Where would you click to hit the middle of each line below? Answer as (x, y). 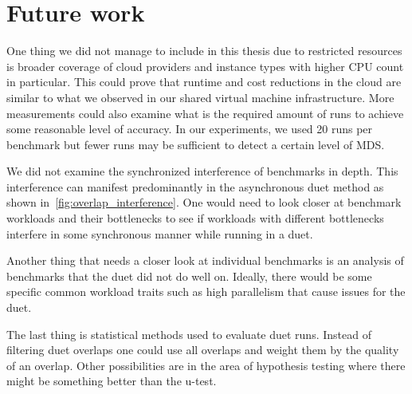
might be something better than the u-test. (112, 381)
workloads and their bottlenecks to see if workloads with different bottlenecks (195, 218)
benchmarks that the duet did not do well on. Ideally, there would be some (189, 276)
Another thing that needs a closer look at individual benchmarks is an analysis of (205, 260)
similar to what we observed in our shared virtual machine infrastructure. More (200, 97)
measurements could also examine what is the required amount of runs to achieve (205, 113)
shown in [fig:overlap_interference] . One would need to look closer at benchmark (204, 202)
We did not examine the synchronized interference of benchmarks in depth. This (202, 171)
